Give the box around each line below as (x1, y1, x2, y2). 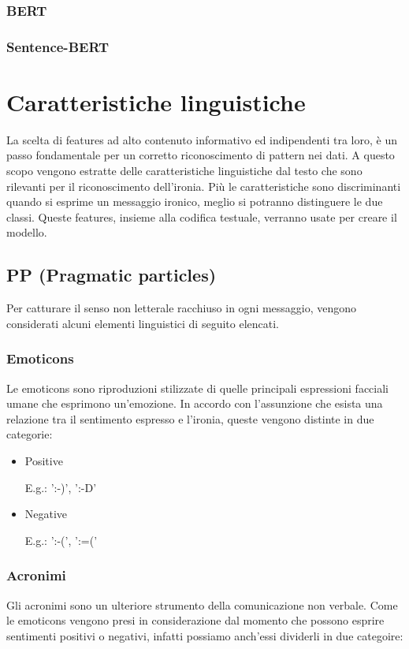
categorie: (6, 426, 53, 442)
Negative (24, 505, 68, 522)
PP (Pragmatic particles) (6, 263, 217, 287)
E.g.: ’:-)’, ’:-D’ (24, 479, 97, 495)
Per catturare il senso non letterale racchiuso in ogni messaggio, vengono (6, 300, 357, 316)
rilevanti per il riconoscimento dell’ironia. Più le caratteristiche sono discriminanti (6, 177, 401, 194)
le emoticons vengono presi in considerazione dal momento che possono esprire (6, 612, 385, 628)
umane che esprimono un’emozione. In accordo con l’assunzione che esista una (6, 395, 383, 412)
